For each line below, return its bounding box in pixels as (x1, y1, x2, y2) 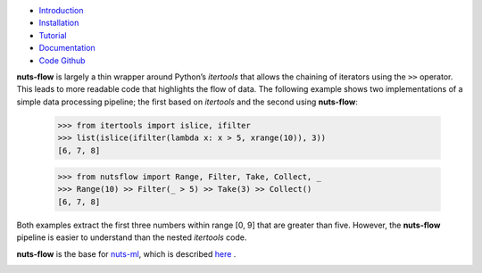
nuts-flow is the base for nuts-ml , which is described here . (16, 248, 237, 259)
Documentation (38, 43, 96, 54)
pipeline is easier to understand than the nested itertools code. (16, 232, 247, 243)
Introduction (38, 5, 84, 15)
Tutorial (38, 29, 67, 40)
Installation (38, 18, 79, 29)
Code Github (38, 54, 86, 66)
